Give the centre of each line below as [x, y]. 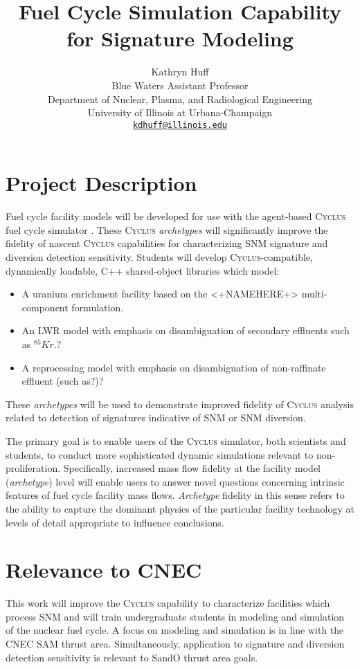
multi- [314, 294]
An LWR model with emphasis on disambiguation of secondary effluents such [186, 330]
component [45, 307]
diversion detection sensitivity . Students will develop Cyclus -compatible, [159, 257]
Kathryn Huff [180, 72]
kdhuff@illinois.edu [180, 125]
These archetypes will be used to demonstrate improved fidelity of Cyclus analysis [180, 404]
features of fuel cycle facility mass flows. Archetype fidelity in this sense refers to [175, 495]
